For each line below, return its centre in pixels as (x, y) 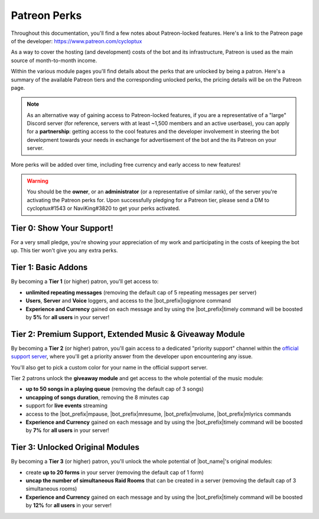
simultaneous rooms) (51, 489)
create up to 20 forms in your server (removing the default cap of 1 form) (115, 472)
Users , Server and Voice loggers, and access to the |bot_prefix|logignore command (128, 301)
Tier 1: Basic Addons (49, 267)
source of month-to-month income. (54, 60)
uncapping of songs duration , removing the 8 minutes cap (97, 397)
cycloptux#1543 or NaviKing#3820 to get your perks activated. (103, 208)
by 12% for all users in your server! (69, 505)
